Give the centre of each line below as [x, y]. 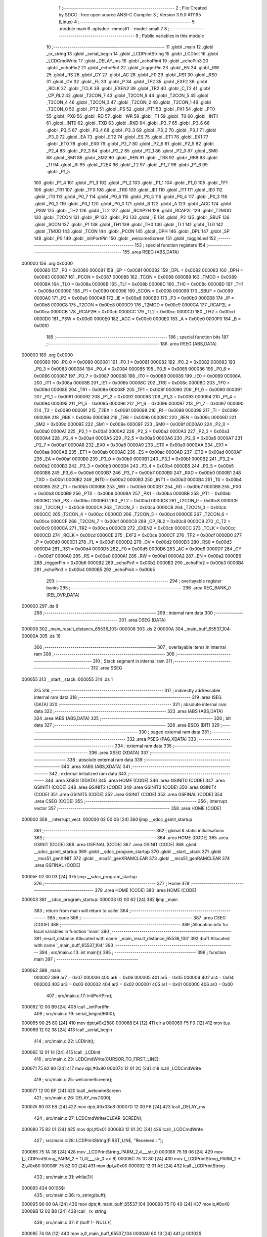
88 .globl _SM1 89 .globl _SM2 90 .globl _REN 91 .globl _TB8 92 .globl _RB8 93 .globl [132, 158]
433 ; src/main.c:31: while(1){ [64, 1177]
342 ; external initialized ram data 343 [88, 773]
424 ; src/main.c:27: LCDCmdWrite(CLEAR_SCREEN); [88, 1118]
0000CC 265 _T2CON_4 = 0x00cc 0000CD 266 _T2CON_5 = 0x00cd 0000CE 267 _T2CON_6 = [131, 514]
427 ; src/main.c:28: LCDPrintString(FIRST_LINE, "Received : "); [98, 1141]
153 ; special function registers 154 [170, 245]
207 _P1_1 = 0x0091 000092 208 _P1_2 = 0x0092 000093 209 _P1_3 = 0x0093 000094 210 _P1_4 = [135, 396]
